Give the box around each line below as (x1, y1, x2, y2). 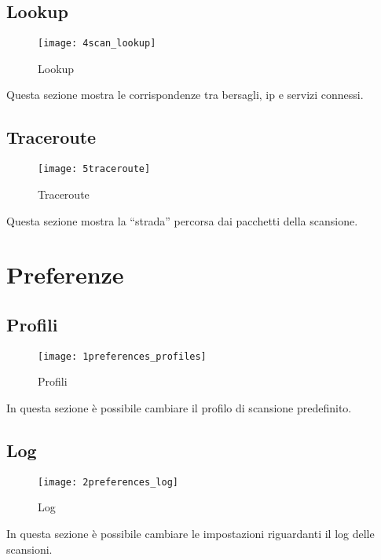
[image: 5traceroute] (38, 163, 151, 175)
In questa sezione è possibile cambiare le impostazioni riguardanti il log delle (6, 525, 375, 541)
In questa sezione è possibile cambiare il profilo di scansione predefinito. (6, 399, 352, 415)
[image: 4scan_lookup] (38, 38, 156, 49)
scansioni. (6, 540, 53, 557)
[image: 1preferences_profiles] (38, 350, 207, 362)
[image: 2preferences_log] (38, 476, 178, 488)
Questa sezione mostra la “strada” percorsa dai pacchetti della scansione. (6, 212, 358, 229)
